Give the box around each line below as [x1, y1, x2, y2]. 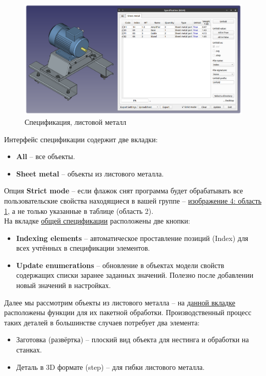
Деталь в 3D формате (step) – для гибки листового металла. [16, 361, 205, 372]
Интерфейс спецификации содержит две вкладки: [4, 134, 158, 144]
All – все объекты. [16, 151, 75, 162]
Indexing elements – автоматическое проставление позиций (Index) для [16, 232, 249, 243]
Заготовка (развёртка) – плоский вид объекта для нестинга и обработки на [16, 334, 249, 345]
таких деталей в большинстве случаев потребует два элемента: [4, 317, 200, 327]
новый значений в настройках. [16, 280, 111, 291]
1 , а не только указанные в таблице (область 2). [4, 205, 154, 216]
